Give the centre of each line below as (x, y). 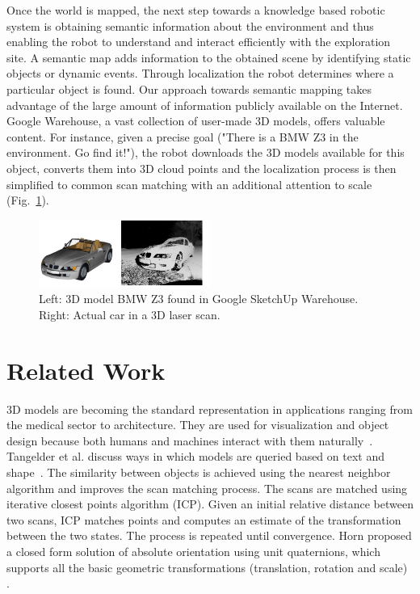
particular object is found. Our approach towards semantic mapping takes (189, 88)
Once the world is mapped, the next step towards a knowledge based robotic (196, 10)
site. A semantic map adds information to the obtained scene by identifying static (209, 57)
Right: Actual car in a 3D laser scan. (130, 314)
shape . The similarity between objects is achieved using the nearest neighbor (199, 472)
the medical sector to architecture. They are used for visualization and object (198, 425)
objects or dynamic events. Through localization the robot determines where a (200, 73)
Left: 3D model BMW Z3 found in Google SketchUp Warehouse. (199, 299)
